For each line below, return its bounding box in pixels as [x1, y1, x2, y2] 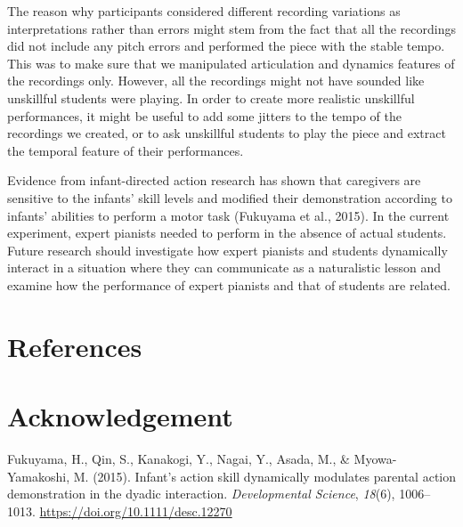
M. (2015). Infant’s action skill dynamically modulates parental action [73, 466, 456, 485]
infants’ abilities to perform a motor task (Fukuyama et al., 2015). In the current [7, 206, 450, 224]
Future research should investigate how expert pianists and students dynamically [7, 240, 448, 259]
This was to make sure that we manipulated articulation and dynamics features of [7, 53, 455, 72]
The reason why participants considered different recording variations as [7, 2, 401, 20]
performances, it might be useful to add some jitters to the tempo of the [7, 106, 402, 125]
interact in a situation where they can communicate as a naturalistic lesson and [7, 258, 441, 277]
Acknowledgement [7, 398, 233, 434]
